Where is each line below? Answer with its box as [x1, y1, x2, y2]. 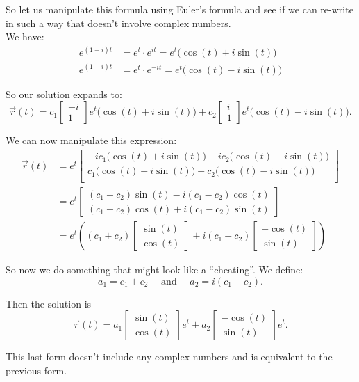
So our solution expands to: [6, 86, 122, 101]
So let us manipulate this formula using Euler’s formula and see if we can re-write [6, 2, 353, 16]
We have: [6, 29, 44, 44]
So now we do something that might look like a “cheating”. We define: [6, 262, 303, 277]
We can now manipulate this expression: [6, 133, 177, 148]
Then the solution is [6, 296, 92, 310]
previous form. [6, 363, 67, 377]
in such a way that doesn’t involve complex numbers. [6, 15, 231, 30]
